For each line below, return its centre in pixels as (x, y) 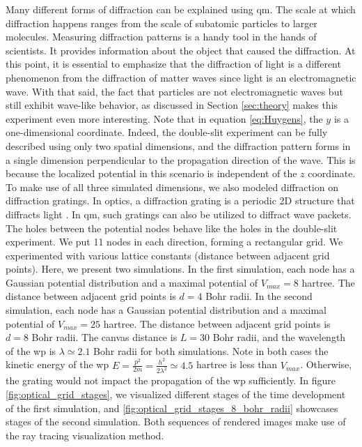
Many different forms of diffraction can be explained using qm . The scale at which (181, 9)
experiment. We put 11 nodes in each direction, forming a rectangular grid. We (174, 242)
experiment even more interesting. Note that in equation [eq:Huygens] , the (164, 118)
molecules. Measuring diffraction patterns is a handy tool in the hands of (161, 37)
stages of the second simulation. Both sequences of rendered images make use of (176, 422)
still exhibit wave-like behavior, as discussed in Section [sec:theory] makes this (172, 105)
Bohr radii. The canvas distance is (104, 337)
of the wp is (31, 350)
